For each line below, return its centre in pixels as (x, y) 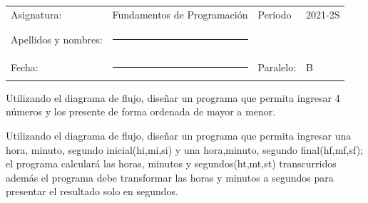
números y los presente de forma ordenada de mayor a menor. (141, 111)
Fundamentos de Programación (180, 14)
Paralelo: (277, 67)
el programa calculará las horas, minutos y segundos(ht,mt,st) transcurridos (171, 163)
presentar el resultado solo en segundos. (92, 191)
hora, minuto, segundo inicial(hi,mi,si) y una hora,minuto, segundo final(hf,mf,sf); (185, 149)
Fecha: (25, 67)
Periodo (275, 14)
